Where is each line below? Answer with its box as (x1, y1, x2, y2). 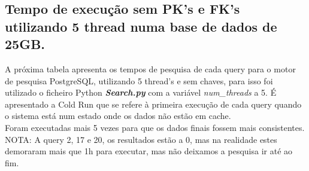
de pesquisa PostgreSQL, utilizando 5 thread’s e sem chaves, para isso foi (5, 74, 273, 87)
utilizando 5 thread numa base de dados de (5, 17, 277, 35)
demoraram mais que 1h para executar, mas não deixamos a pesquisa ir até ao (5, 145, 293, 157)
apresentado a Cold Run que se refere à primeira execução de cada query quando (5, 97, 302, 110)
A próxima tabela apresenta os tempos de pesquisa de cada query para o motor (5, 62, 296, 75)
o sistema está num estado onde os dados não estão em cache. (5, 109, 231, 122)
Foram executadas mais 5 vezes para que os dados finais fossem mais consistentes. (5, 121, 305, 133)
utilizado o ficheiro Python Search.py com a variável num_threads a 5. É (5, 86, 277, 99)
